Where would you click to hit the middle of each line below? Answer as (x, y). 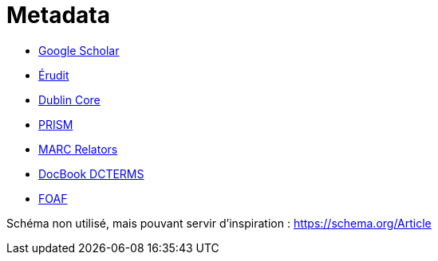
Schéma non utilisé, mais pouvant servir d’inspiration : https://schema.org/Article (219, 223)
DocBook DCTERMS (91, 173)
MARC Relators (78, 149)
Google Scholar (79, 50)
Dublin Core (69, 99)
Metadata (58, 15)
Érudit (54, 75)
